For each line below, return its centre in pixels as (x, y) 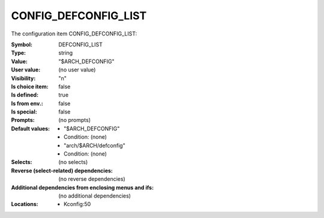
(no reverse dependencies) (92, 179)
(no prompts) (75, 120)
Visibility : (23, 78)
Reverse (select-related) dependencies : (62, 171)
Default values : (31, 129)
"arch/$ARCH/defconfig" (94, 145)
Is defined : (25, 95)
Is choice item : (30, 86)
